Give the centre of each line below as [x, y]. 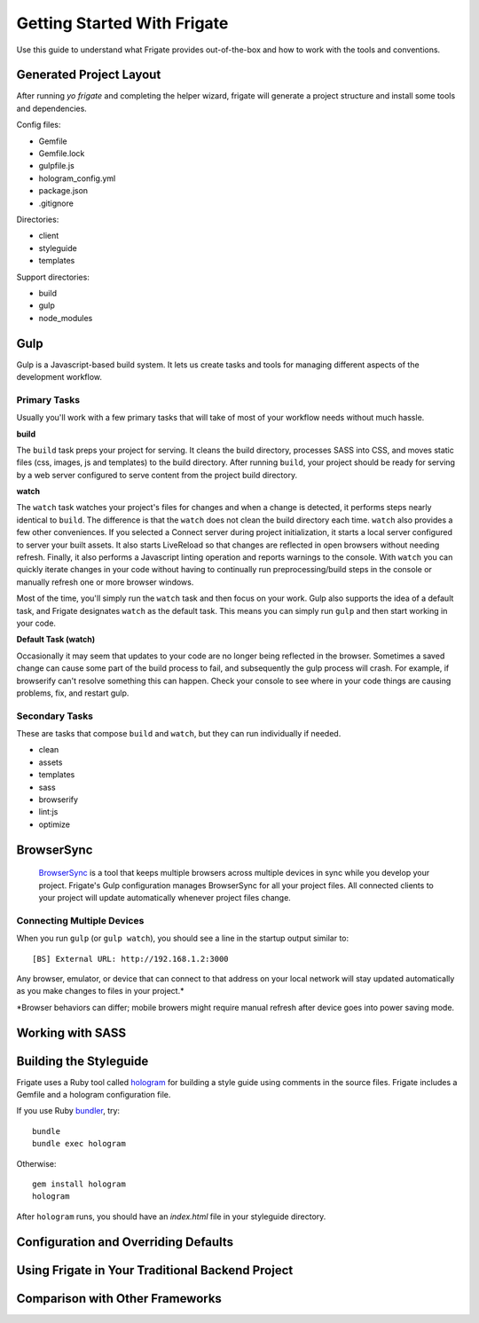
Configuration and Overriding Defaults [125, 1242]
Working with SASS [71, 1032]
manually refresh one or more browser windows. [105, 582]
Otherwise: [36, 1163]
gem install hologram [79, 1184]
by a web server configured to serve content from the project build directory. [157, 475]
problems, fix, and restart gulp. [73, 693]
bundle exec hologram [79, 1144]
